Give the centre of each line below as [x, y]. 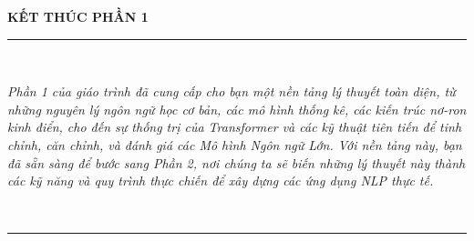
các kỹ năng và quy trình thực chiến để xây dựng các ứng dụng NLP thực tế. [221, 181]
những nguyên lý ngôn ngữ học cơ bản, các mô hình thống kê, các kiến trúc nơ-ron [237, 109]
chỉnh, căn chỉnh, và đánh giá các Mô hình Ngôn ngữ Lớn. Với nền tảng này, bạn [235, 144]
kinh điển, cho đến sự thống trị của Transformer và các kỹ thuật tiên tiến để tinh [235, 127]
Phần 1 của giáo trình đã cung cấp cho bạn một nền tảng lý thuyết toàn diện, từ [232, 91]
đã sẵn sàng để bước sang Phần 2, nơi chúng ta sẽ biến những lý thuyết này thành [237, 162]
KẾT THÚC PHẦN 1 [78, 16]
